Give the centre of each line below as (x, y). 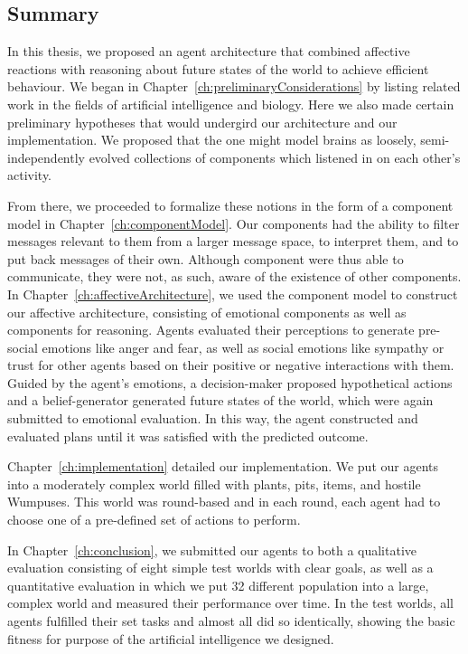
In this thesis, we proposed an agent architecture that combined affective (209, 51)
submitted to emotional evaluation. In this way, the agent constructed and (213, 418)
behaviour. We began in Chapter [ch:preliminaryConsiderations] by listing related (234, 86)
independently (46, 157)
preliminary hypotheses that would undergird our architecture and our (202, 122)
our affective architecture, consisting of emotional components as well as (207, 312)
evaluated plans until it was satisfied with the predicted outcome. (188, 436)
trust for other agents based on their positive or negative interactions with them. (231, 365)
